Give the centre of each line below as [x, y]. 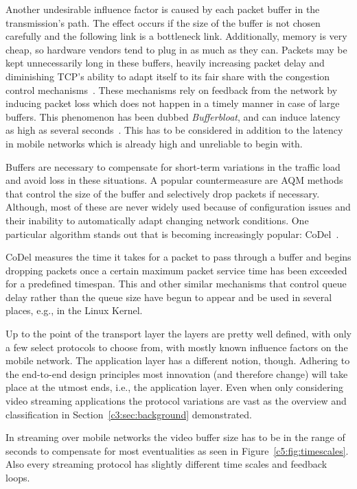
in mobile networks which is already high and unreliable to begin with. [154, 143]
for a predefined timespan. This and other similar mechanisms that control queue [176, 284]
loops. [18, 477]
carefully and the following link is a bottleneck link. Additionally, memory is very [176, 36]
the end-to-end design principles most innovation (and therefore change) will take [177, 373]
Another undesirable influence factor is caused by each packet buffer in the [163, 9]
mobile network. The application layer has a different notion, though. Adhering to [178, 360]
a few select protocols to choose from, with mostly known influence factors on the [177, 347]
